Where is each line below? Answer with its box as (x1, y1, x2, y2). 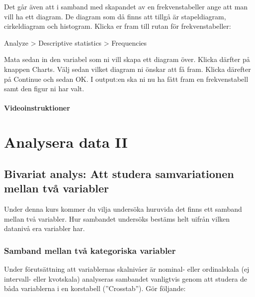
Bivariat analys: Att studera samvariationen (4, 166, 234, 181)
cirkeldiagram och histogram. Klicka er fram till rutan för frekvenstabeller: (4, 21, 231, 31)
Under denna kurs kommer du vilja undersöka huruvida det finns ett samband (4, 203, 242, 214)
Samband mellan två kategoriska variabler (4, 244, 176, 256)
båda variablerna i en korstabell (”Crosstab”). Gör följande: (4, 283, 186, 294)
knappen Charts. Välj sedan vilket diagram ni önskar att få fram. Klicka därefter (4, 63, 251, 74)
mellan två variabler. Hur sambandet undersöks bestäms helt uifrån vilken (4, 213, 230, 224)
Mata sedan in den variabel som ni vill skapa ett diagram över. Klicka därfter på (4, 54, 250, 64)
